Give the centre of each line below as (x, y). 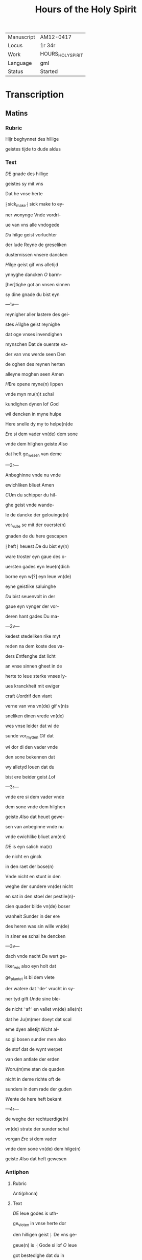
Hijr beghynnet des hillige (32, 139)
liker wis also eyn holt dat (31, 966)
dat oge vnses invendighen (34, 335)
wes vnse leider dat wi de (32, 726)
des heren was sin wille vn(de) (38, 926)
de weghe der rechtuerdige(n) (37, 1119)
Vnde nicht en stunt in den (33, 876)
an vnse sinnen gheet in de (34, 666)
